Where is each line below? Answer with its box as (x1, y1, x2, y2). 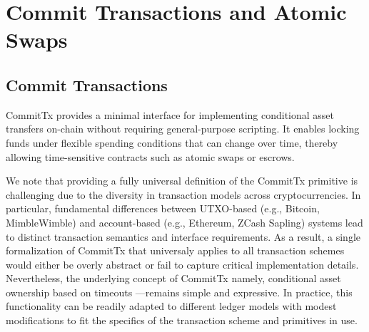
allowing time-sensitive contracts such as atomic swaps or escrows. (6, 149, 295, 164)
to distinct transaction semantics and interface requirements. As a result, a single (6, 229, 360, 244)
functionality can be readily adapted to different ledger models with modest (6, 299, 337, 313)
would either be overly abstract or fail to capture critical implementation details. (6, 256, 359, 271)
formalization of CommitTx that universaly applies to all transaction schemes (6, 243, 345, 258)
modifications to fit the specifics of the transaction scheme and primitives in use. (6, 313, 358, 328)
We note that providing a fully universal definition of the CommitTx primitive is (6, 173, 358, 188)
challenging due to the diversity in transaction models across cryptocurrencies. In (6, 187, 361, 202)
